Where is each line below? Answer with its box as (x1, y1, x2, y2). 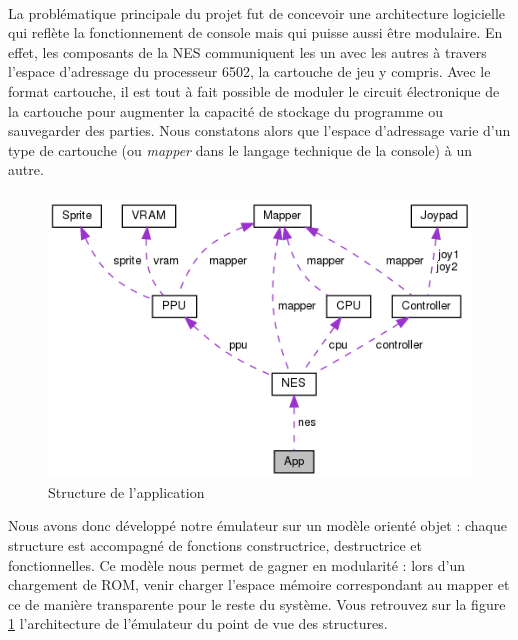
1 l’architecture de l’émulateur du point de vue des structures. (8, 613, 388, 634)
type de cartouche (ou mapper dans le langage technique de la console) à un (8, 139, 472, 160)
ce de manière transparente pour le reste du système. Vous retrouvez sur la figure (8, 593, 506, 614)
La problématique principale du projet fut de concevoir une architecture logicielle (8, 2, 506, 23)
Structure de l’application (48, 481, 205, 502)
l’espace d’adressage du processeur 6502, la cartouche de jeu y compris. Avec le (8, 61, 491, 82)
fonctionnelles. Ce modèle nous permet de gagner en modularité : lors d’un (8, 554, 465, 575)
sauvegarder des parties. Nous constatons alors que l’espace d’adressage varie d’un (8, 120, 511, 141)
